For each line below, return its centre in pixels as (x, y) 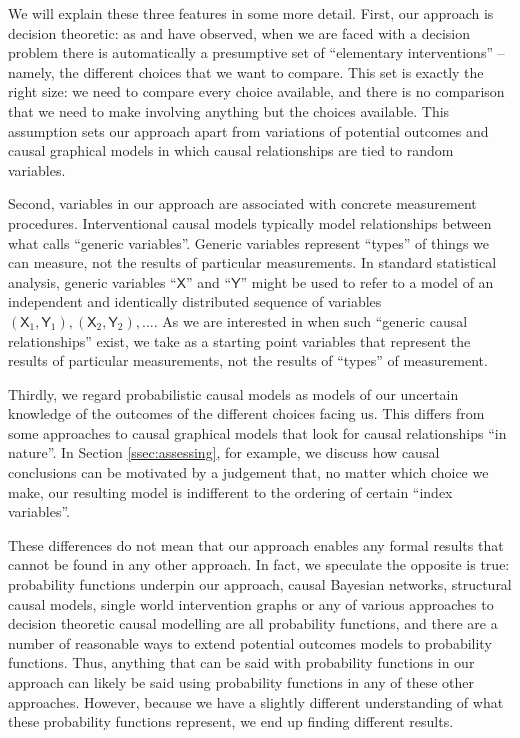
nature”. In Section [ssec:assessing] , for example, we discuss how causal (224, 452)
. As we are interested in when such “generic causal (310, 320)
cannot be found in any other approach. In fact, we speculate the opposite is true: (259, 564)
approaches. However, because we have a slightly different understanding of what (256, 701)
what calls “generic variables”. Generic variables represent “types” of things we (249, 242)
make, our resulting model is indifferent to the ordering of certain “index (230, 491)
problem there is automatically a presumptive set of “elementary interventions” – (256, 52)
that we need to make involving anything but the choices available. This (229, 110)
